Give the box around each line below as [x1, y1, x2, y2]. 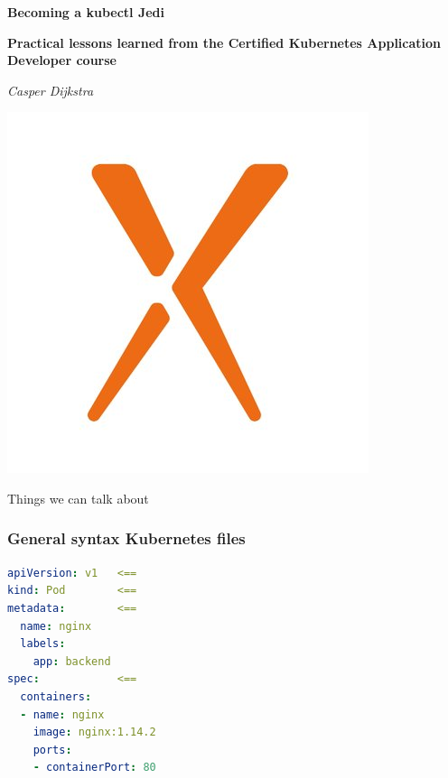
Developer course [7, 51, 117, 69]
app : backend [33, 654, 111, 668]
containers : [20, 690, 92, 703]
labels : [20, 637, 66, 651]
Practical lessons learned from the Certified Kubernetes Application [7, 32, 442, 51]
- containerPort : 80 [33, 761, 156, 774]
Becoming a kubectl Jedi [7, 3, 165, 21]
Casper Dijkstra [7, 80, 94, 99]
